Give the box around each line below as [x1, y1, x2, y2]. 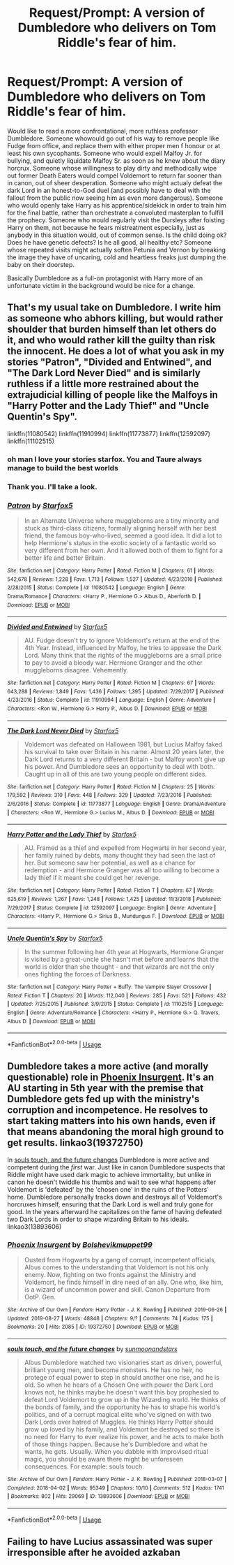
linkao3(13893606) [7, 1222, 62, 1231]
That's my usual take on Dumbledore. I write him [7, 302, 221, 314]
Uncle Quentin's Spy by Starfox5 [7, 935, 103, 943]
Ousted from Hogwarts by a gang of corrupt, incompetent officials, [24, 1256, 217, 1264]
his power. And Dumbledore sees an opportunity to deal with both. [24, 762, 215, 770]
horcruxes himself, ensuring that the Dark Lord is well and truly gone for [7, 1200, 214, 1209]
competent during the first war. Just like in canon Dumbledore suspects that [7, 1162, 226, 1171]
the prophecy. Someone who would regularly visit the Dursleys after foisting [7, 215, 225, 224]
